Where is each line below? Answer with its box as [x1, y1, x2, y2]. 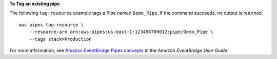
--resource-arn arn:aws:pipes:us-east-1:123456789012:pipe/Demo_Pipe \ [29, 29, 213, 35]
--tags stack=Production [29, 36, 92, 42]
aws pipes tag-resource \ [18, 22, 84, 27]
